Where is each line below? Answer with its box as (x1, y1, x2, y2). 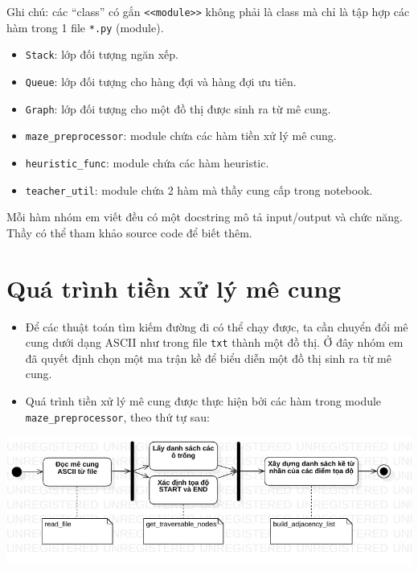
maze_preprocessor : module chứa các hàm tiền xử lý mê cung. (25, 127, 337, 144)
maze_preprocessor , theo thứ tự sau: (25, 408, 210, 425)
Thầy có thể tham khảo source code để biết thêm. (6, 224, 252, 241)
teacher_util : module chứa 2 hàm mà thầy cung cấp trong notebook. (25, 181, 373, 198)
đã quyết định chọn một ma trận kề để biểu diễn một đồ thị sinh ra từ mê (25, 349, 391, 366)
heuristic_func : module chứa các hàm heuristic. (25, 154, 269, 171)
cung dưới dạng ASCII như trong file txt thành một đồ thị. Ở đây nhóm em (25, 334, 404, 351)
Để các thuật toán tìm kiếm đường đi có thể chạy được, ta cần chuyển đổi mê (25, 318, 408, 335)
